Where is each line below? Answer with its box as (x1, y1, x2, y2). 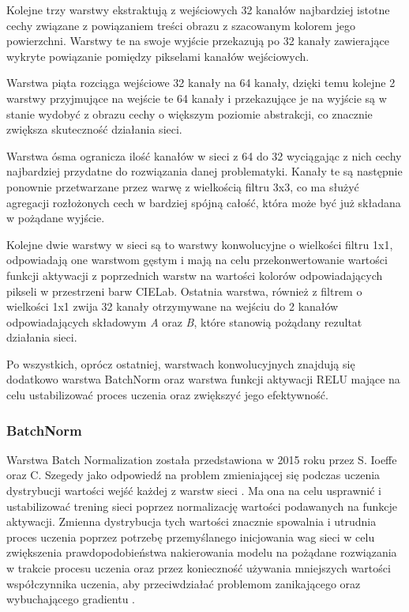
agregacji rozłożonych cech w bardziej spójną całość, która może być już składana (6, 194, 401, 210)
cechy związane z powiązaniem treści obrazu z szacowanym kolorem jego (6, 17, 355, 33)
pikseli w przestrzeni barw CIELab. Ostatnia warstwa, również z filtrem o (6, 282, 362, 299)
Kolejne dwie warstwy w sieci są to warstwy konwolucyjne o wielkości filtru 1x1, (6, 236, 393, 252)
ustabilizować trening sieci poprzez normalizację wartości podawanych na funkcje (6, 497, 398, 514)
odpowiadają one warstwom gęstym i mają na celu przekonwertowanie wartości (6, 251, 388, 268)
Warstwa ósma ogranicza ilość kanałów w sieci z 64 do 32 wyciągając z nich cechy (6, 147, 402, 164)
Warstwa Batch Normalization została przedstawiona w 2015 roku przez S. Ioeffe (6, 451, 397, 467)
